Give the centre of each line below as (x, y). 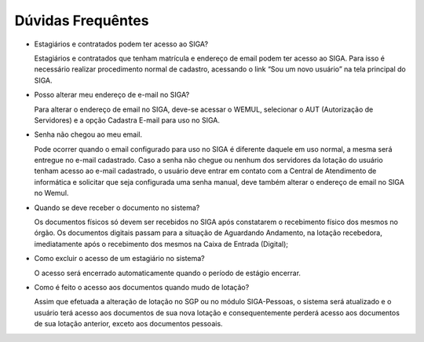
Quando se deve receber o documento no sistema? (117, 208)
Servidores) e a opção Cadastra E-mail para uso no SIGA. (127, 120)
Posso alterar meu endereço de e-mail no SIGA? (112, 95)
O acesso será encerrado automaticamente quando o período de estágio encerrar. (168, 273)
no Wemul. (51, 193)
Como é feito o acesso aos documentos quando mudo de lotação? (142, 287)
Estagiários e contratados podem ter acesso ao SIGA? (121, 44)
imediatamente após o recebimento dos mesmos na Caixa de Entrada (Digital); (161, 244)
